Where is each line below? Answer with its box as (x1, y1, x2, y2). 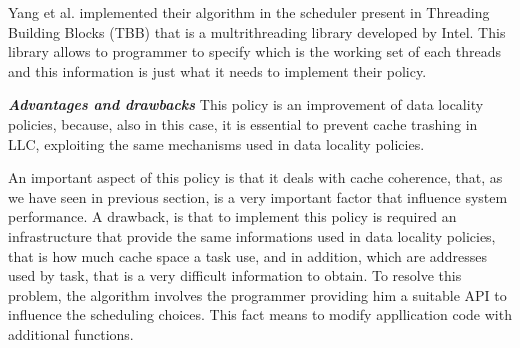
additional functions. (8, 323, 134, 344)
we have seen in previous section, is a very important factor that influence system (8, 186, 508, 207)
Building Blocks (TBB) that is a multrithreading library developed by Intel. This (8, 21, 506, 42)
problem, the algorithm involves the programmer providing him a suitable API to (8, 284, 507, 305)
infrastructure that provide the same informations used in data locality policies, (8, 225, 496, 246)
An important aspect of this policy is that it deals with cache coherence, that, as (8, 167, 503, 188)
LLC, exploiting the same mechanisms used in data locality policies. (8, 133, 425, 154)
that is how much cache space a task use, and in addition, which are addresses (8, 245, 487, 266)
